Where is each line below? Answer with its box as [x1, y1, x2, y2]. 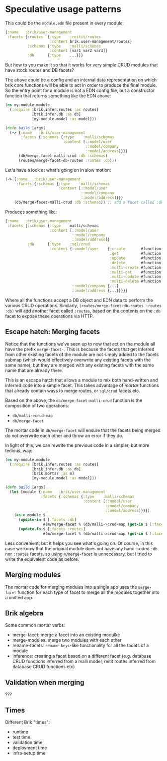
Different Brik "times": [5, 719, 50, 725]
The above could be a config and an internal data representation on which [5, 77, 157, 83]
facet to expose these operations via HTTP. [5, 313, 94, 319]
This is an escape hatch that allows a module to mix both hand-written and [5, 377, 158, 383]
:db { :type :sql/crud [27, 242, 90, 247]
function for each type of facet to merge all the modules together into [17, 589, 160, 595]
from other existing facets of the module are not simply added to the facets [5, 351, 159, 358]
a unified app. [5, 594, 34, 600]
